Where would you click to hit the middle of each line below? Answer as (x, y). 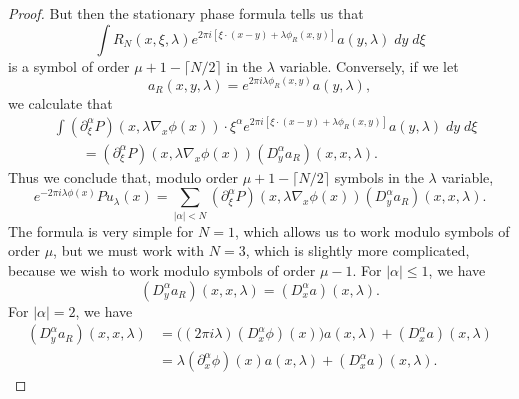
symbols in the (379, 176)
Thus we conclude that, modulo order (123, 176)
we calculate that (60, 102)
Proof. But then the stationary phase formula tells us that (186, 13)
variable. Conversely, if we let (369, 65)
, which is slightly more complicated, (357, 250)
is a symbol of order (69, 65)
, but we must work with (129, 250)
